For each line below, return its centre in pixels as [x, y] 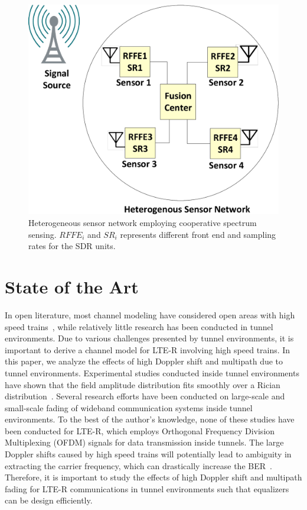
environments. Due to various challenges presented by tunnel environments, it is [149, 338]
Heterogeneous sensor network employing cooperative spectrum [143, 223]
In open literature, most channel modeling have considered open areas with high [150, 314]
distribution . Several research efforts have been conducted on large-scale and [145, 396]
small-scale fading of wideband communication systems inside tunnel [129, 407]
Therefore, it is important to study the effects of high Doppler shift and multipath [153, 477]
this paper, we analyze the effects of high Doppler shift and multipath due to [144, 361]
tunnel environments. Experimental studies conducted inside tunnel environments [152, 372]
